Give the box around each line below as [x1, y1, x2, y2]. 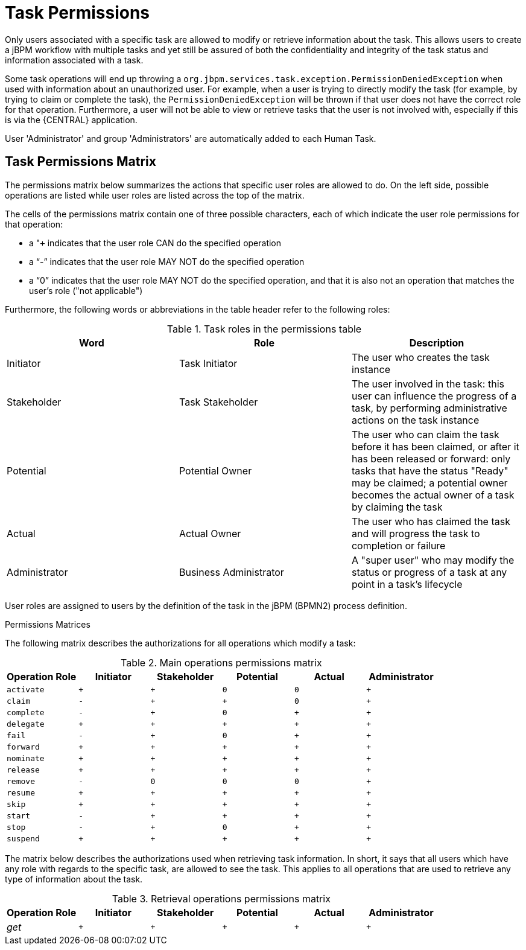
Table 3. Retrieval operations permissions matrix [112, 892, 331, 905]
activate [7, 684, 45, 694]
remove [7, 776, 35, 786]
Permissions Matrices [5, 619, 90, 630]
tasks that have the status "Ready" [351, 464, 509, 477]
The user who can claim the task [351, 428, 499, 441]
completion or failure [351, 539, 446, 552]
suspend [7, 834, 40, 843]
